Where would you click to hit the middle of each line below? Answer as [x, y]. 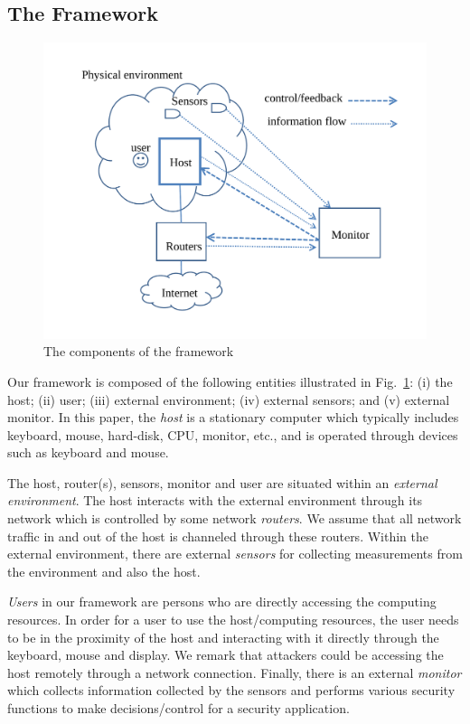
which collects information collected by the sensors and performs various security [231, 690]
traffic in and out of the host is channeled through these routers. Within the [218, 536]
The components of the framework [139, 351]
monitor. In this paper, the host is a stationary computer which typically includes [233, 417]
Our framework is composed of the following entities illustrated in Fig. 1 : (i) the [230, 381]
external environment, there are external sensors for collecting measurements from [235, 554]
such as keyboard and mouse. [88, 452]
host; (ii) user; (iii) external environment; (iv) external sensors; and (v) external [229, 399]
